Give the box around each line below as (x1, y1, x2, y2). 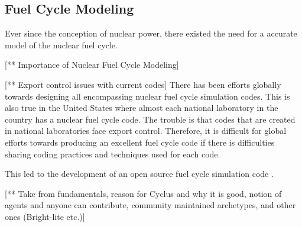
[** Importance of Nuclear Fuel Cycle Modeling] (5, 58, 179, 71)
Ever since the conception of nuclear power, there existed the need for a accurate (5, 27, 297, 40)
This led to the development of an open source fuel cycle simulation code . (5, 167, 274, 180)
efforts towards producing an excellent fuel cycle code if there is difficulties (5, 136, 275, 148)
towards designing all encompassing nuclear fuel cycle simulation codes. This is (5, 90, 290, 102)
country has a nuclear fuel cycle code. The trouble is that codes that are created (5, 113, 295, 125)
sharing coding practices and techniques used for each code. (5, 147, 220, 160)
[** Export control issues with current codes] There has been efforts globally (5, 78, 281, 90)
